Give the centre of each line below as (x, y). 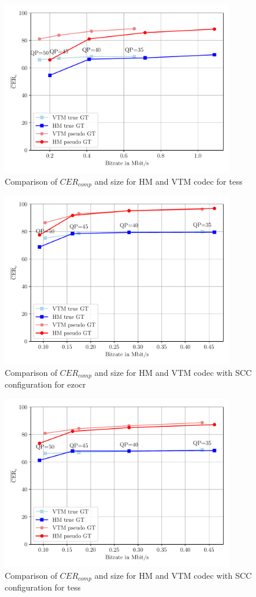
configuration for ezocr (45, 384)
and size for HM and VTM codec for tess (168, 181)
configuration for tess (43, 587)
